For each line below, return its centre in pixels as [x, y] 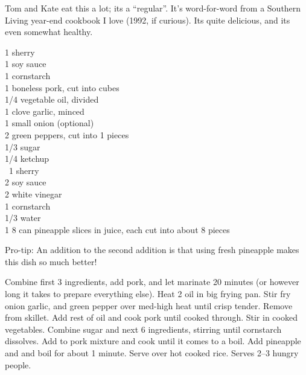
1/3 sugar [23, 146]
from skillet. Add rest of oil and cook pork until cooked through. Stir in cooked [151, 317]
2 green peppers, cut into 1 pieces [67, 134]
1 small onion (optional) [49, 123]
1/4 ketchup [27, 159]
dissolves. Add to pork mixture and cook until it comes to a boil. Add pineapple [153, 341]
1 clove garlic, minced [45, 111]
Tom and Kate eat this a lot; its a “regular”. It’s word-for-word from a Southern [153, 8]
